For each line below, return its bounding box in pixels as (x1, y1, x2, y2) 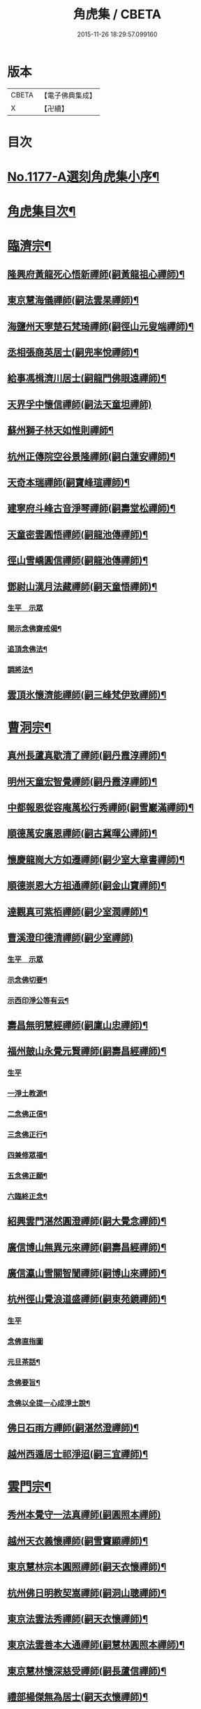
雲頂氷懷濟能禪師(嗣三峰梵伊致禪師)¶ (7, 688, 167, 701)
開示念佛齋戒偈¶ (7, 624, 62, 634)
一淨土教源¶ (7, 1089, 47, 1098)
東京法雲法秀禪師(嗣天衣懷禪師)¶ (7, 1613, 149, 1625)
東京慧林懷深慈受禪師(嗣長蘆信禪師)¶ (7, 1665, 167, 1677)
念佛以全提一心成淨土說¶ (7, 1398, 91, 1408)
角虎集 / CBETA (73, 6, 162, 22)
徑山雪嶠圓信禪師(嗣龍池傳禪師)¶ (7, 554, 149, 566)
